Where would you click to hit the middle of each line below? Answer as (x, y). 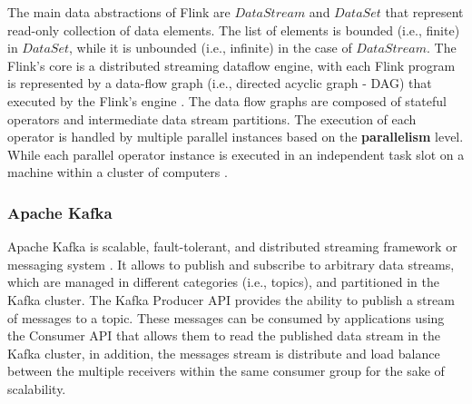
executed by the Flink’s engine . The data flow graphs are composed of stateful (227, 100)
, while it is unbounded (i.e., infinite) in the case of (211, 48)
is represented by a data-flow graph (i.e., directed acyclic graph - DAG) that (220, 83)
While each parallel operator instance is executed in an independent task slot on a (236, 154)
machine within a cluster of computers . (118, 172)
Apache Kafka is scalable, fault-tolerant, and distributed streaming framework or (232, 246)
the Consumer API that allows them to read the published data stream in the (224, 335)
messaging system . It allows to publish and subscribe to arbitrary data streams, (231, 264)
